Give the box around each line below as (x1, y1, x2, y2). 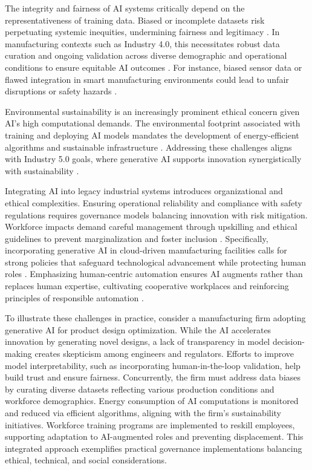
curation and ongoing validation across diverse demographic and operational (5, 49, 287, 62)
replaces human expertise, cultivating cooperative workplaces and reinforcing (5, 279, 289, 292)
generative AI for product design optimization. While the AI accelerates (5, 323, 271, 336)
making (5, 347, 32, 360)
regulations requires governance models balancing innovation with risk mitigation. (5, 208, 308, 221)
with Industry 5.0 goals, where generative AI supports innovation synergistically (5, 152, 302, 165)
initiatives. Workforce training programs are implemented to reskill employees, (5, 418, 295, 431)
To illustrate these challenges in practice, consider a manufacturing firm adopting (5, 312, 306, 324)
